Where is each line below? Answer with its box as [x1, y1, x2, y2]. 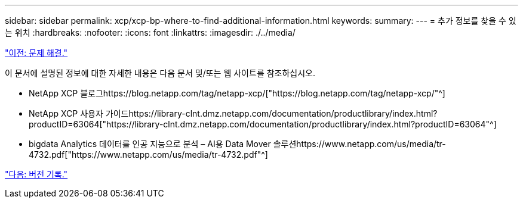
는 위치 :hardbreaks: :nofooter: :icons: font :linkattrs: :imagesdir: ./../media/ [5, 27, 296, 38]
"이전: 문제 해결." [5, 48, 68, 58]
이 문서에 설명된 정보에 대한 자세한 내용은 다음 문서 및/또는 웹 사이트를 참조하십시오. [5, 68, 316, 78]
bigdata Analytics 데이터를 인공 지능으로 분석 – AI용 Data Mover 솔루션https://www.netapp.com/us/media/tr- [29, 139, 446, 149]
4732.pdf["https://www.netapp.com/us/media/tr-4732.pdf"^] [29, 149, 268, 160]
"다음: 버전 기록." [5, 169, 68, 179]
